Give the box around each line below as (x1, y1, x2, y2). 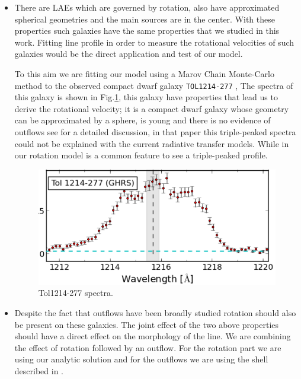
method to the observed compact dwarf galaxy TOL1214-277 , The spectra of (14, 79, 293, 91)
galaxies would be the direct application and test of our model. (14, 47, 243, 60)
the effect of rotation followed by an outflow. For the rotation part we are (14, 341, 281, 353)
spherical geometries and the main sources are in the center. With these (14, 12, 275, 25)
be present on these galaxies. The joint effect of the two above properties (14, 318, 279, 330)
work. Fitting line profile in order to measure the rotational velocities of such (14, 36, 294, 48)
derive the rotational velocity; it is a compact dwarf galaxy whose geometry (14, 102, 289, 114)
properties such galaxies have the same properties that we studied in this (14, 24, 280, 37)
